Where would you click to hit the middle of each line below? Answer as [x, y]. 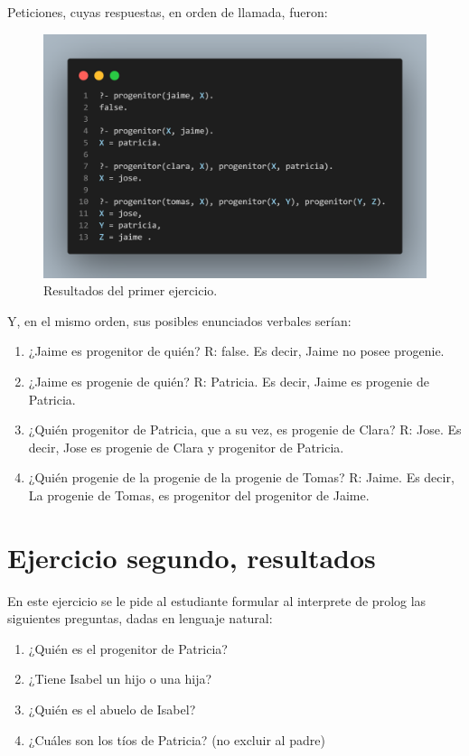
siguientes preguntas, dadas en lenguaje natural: [140, 618]
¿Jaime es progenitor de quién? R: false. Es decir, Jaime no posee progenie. [236, 351]
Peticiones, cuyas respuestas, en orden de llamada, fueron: [168, 12]
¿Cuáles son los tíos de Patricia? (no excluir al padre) [177, 739]
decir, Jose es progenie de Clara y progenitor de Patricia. [186, 447]
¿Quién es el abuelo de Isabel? [112, 709]
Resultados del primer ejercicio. [131, 290]
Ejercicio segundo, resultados [192, 557]
